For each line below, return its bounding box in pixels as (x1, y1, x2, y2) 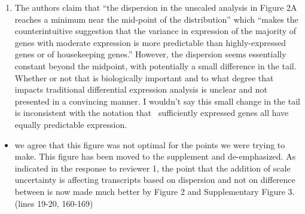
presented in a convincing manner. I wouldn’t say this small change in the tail (14, 94, 300, 107)
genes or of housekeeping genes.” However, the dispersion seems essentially (14, 48, 286, 60)
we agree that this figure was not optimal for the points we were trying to (14, 138, 285, 151)
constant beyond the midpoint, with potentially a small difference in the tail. (14, 59, 297, 72)
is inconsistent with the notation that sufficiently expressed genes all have (14, 106, 289, 119)
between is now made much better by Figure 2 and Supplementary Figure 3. (14, 185, 295, 197)
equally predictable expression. (14, 118, 127, 130)
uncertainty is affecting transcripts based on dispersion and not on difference (14, 173, 295, 186)
